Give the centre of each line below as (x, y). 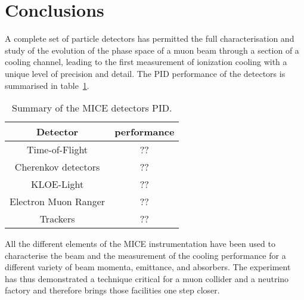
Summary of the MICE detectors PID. (92, 108)
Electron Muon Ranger (58, 202)
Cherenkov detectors (57, 167)
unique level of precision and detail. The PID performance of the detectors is (145, 73)
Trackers (57, 219)
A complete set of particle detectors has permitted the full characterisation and (150, 38)
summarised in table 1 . (47, 85)
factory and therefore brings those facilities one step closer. (112, 290)
